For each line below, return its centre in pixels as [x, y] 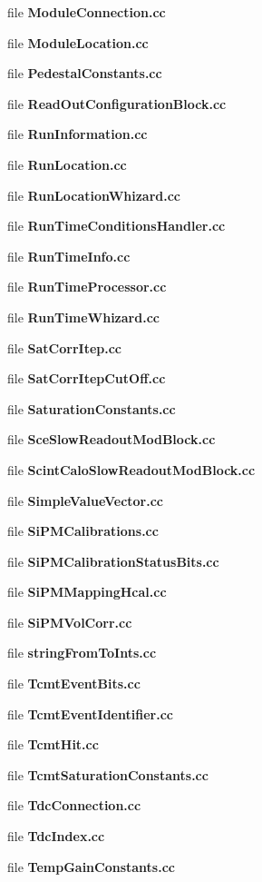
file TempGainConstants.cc [92, 866]
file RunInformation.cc [78, 134]
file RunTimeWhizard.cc [83, 317]
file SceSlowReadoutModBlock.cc [112, 439]
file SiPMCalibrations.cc [83, 531]
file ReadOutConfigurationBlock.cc [117, 103]
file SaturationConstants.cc [92, 408]
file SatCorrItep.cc [65, 347]
